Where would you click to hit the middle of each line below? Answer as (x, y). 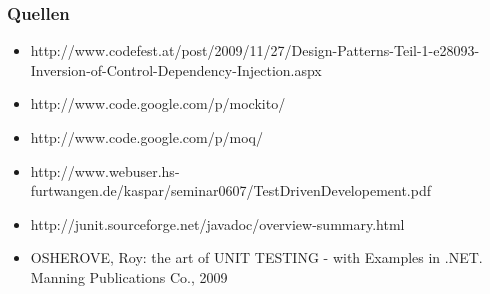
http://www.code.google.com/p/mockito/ (158, 103)
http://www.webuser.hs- (105, 170)
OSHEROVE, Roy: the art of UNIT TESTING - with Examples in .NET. (256, 257)
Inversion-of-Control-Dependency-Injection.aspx (176, 69)
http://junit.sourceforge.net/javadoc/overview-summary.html (217, 223)
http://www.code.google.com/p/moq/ (146, 137)
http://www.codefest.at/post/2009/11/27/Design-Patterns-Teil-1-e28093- (255, 50)
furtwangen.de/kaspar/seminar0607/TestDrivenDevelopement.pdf (230, 190)
